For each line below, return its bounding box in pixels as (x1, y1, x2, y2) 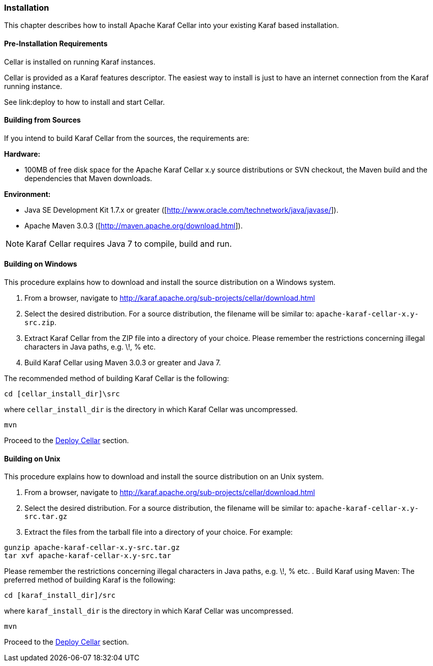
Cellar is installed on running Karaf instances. (4, 57, 156, 66)
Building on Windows (4, 259, 77, 269)
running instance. (4, 81, 63, 91)
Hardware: (4, 149, 41, 158)
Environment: (4, 189, 51, 198)
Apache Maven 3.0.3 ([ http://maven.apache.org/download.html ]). (24, 221, 243, 230)
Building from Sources (4, 115, 81, 125)
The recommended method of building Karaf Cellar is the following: (4, 374, 229, 383)
